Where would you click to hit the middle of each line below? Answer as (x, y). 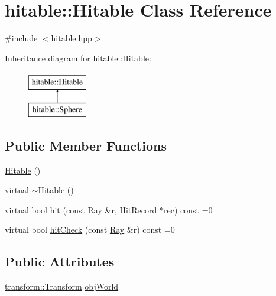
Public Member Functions (86, 145)
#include (21, 38)
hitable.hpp (72, 38)
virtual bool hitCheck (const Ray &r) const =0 (90, 230)
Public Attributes (60, 261)
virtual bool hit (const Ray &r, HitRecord (81, 209)
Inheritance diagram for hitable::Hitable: (78, 58)
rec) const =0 (188, 209)
